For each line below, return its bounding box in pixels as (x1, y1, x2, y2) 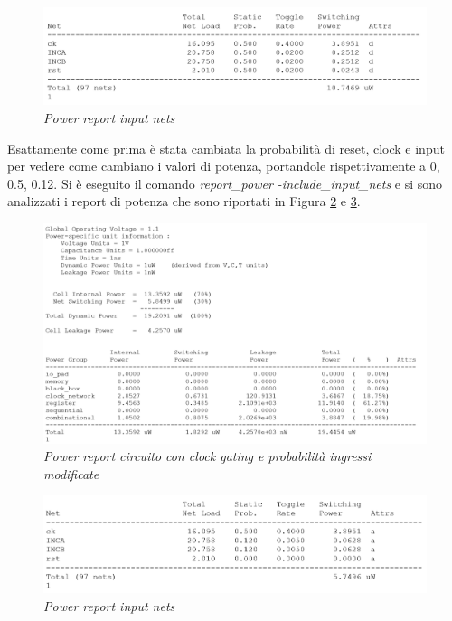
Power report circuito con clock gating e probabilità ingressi (43, 447, 372, 466)
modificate (43, 464, 99, 483)
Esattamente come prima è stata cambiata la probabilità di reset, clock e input (7, 138, 445, 157)
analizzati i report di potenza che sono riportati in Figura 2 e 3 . (7, 192, 361, 211)
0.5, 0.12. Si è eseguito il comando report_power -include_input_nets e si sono (7, 174, 443, 193)
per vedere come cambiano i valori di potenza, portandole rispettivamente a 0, (7, 156, 440, 175)
